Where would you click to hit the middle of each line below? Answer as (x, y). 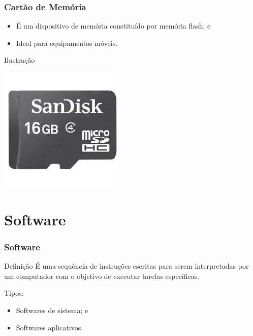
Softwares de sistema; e (52, 310)
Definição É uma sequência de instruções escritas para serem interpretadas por (126, 266)
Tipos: (14, 293)
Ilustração (20, 60)
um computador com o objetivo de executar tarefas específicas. (102, 276)
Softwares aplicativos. (50, 327)
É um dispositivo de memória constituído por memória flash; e (113, 26)
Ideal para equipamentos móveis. (67, 43)
